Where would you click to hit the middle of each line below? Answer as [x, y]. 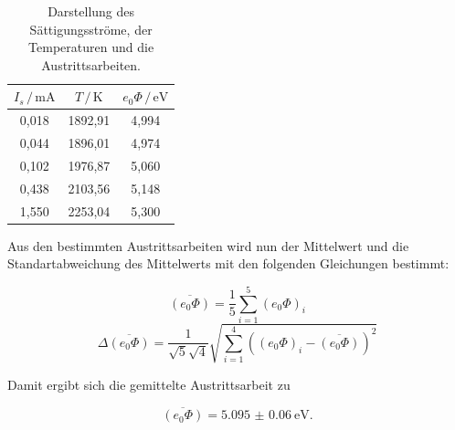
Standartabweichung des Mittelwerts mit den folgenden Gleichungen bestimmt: [228, 263]
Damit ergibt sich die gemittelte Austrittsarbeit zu [149, 384]
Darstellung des [91, 11]
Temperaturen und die [91, 47]
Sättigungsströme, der [91, 29]
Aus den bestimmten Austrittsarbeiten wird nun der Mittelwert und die [208, 245]
